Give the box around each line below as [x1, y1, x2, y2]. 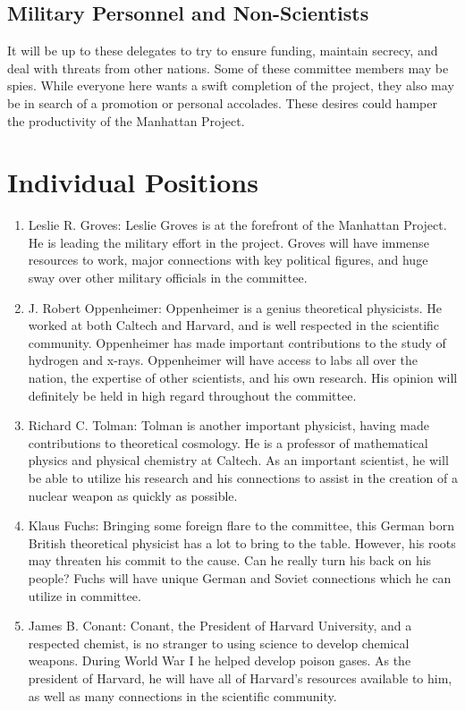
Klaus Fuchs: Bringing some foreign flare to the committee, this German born [28, 516, 455, 535]
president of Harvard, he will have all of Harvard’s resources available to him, [28, 668, 452, 687]
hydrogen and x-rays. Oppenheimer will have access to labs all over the [28, 351, 418, 369]
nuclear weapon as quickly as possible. [28, 486, 238, 504]
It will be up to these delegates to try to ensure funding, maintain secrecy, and [7, 41, 438, 60]
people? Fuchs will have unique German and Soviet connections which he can [28, 568, 452, 587]
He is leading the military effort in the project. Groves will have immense [28, 233, 429, 251]
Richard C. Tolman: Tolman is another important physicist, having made [28, 416, 429, 435]
